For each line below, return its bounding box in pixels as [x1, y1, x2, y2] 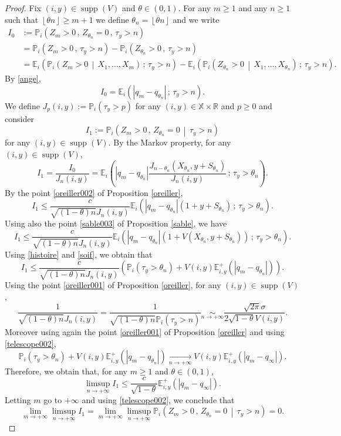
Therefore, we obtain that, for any [5, 364, 127, 377]
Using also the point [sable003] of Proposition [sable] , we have [5, 217, 227, 229]
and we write [173, 13, 220, 25]
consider [5, 112, 34, 124]
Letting [5, 393, 31, 405]
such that [5, 13, 39, 25]
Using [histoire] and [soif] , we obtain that [5, 248, 153, 260]
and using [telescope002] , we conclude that [82, 393, 235, 405]
